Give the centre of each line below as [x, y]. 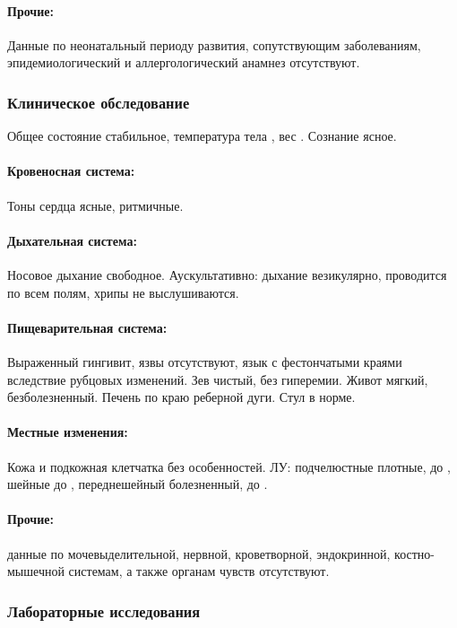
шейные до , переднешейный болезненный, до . [138, 484]
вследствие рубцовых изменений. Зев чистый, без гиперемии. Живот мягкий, [218, 379]
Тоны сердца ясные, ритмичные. [95, 205]
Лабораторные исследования [104, 611]
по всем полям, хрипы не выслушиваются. [123, 292]
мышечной [36, 571]
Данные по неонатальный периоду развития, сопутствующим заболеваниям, [214, 44]
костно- [415, 553]
